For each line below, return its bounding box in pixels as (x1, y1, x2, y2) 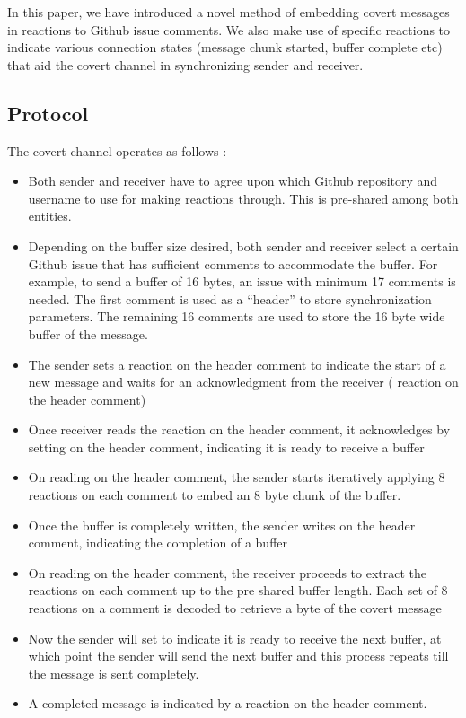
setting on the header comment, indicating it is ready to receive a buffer (28, 437, 425, 456)
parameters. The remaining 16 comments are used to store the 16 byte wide (28, 307, 445, 326)
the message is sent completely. (28, 663, 199, 682)
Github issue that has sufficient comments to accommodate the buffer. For (28, 254, 438, 273)
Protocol (7, 99, 89, 127)
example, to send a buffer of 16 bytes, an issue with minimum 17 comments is (28, 272, 456, 291)
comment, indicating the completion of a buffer (28, 533, 287, 552)
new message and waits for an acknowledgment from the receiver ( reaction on (28, 372, 459, 391)
